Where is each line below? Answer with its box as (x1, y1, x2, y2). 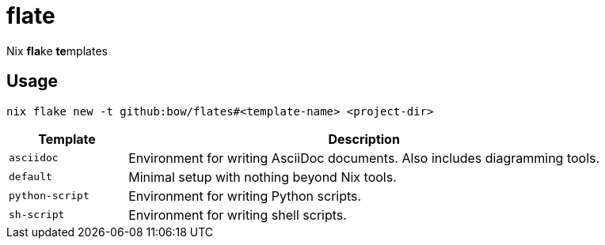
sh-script (9, 209, 65, 221)
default (9, 171, 52, 183)
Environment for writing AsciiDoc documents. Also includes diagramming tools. (128, 149, 600, 166)
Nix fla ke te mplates (6, 43, 108, 58)
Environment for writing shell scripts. (128, 206, 347, 223)
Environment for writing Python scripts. (128, 187, 362, 204)
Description (328, 130, 400, 147)
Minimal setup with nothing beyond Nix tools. (128, 168, 397, 185)
